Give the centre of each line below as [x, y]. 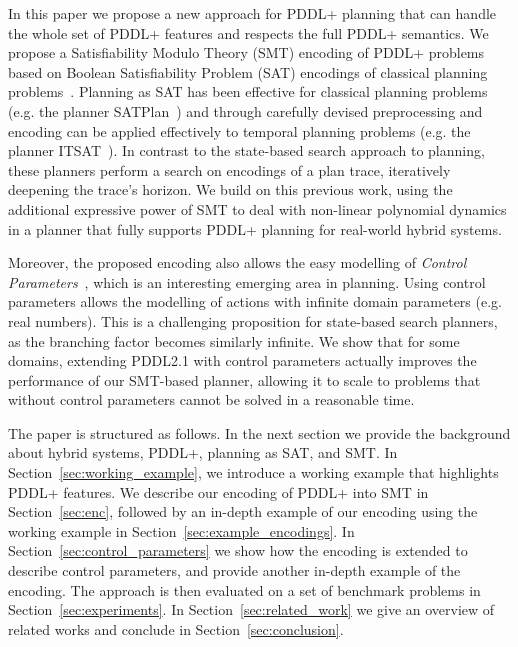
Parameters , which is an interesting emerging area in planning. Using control [247, 281]
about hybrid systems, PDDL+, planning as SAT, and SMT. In [203, 452]
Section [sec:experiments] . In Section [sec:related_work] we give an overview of [251, 609]
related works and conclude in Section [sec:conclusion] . [176, 628]
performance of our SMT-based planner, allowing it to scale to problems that [244, 379]
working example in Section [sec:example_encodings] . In [181, 530]
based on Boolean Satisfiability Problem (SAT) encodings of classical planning [248, 71]
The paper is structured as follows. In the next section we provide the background [259, 432]
